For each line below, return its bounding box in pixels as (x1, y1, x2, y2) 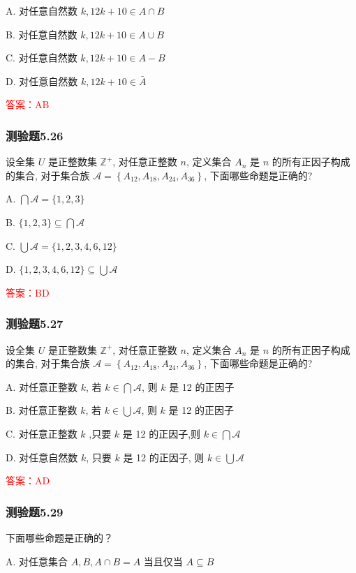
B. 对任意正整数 (6, 403, 77, 417)
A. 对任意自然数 (6, 3, 78, 17)
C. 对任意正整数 (6, 426, 77, 440)
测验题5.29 (6, 503, 64, 520)
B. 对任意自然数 (6, 27, 77, 41)
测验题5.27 (6, 315, 64, 332)
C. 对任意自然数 (6, 50, 77, 65)
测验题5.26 (6, 126, 64, 144)
